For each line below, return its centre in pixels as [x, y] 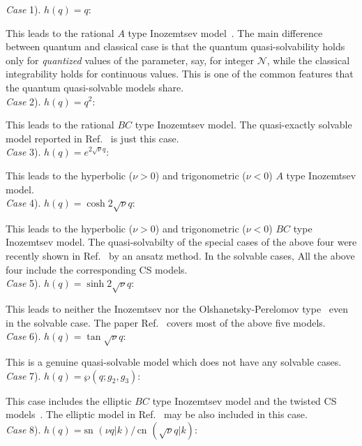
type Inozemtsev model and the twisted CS [244, 400]
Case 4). [23, 203]
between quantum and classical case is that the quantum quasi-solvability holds [175, 46]
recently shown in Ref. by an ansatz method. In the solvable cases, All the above [180, 256]
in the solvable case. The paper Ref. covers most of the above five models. [166, 322]
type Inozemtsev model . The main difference [225, 32]
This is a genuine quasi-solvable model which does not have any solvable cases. [174, 361]
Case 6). [23, 336]
